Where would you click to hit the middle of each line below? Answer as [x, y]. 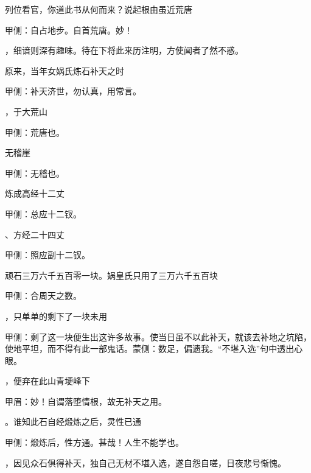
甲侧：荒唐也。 [35, 132]
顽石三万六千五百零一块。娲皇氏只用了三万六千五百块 [111, 275]
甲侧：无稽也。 [35, 173]
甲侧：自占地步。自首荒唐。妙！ [69, 30]
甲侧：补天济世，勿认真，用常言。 [73, 91]
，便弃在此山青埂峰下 [47, 381]
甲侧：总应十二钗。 [43, 213]
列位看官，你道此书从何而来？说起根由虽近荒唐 [99, 9]
